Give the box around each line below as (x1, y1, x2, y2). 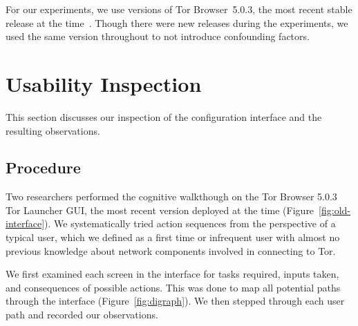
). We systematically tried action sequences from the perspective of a (44, 216, 336, 231)
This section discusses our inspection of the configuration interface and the (6, 109, 322, 124)
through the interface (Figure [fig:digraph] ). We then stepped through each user (6, 294, 345, 308)
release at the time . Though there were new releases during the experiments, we (6, 15, 348, 30)
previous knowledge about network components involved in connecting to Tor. (6, 243, 336, 258)
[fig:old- (319, 202, 350, 217)
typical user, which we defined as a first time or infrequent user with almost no (6, 230, 340, 245)
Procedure (6, 157, 81, 178)
